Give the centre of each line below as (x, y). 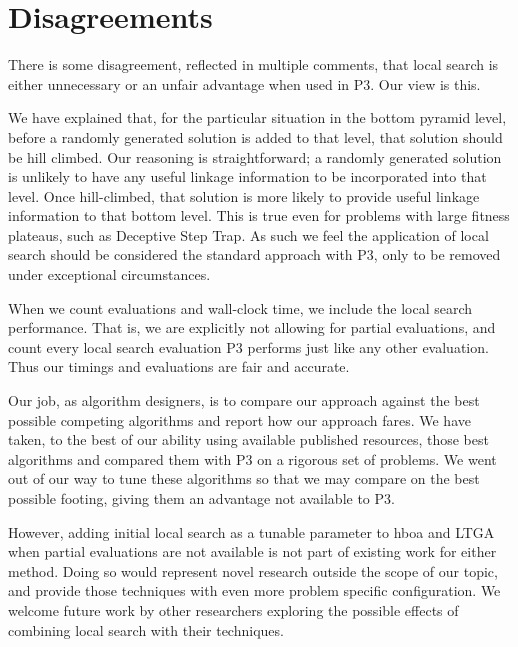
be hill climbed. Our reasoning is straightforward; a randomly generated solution (255, 156)
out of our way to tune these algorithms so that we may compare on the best (244, 478)
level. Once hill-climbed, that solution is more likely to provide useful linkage (244, 195)
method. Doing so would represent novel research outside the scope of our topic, (253, 570)
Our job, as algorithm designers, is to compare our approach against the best (244, 400)
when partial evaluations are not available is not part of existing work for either (252, 551)
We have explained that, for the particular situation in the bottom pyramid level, (257, 117)
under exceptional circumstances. (109, 274)
